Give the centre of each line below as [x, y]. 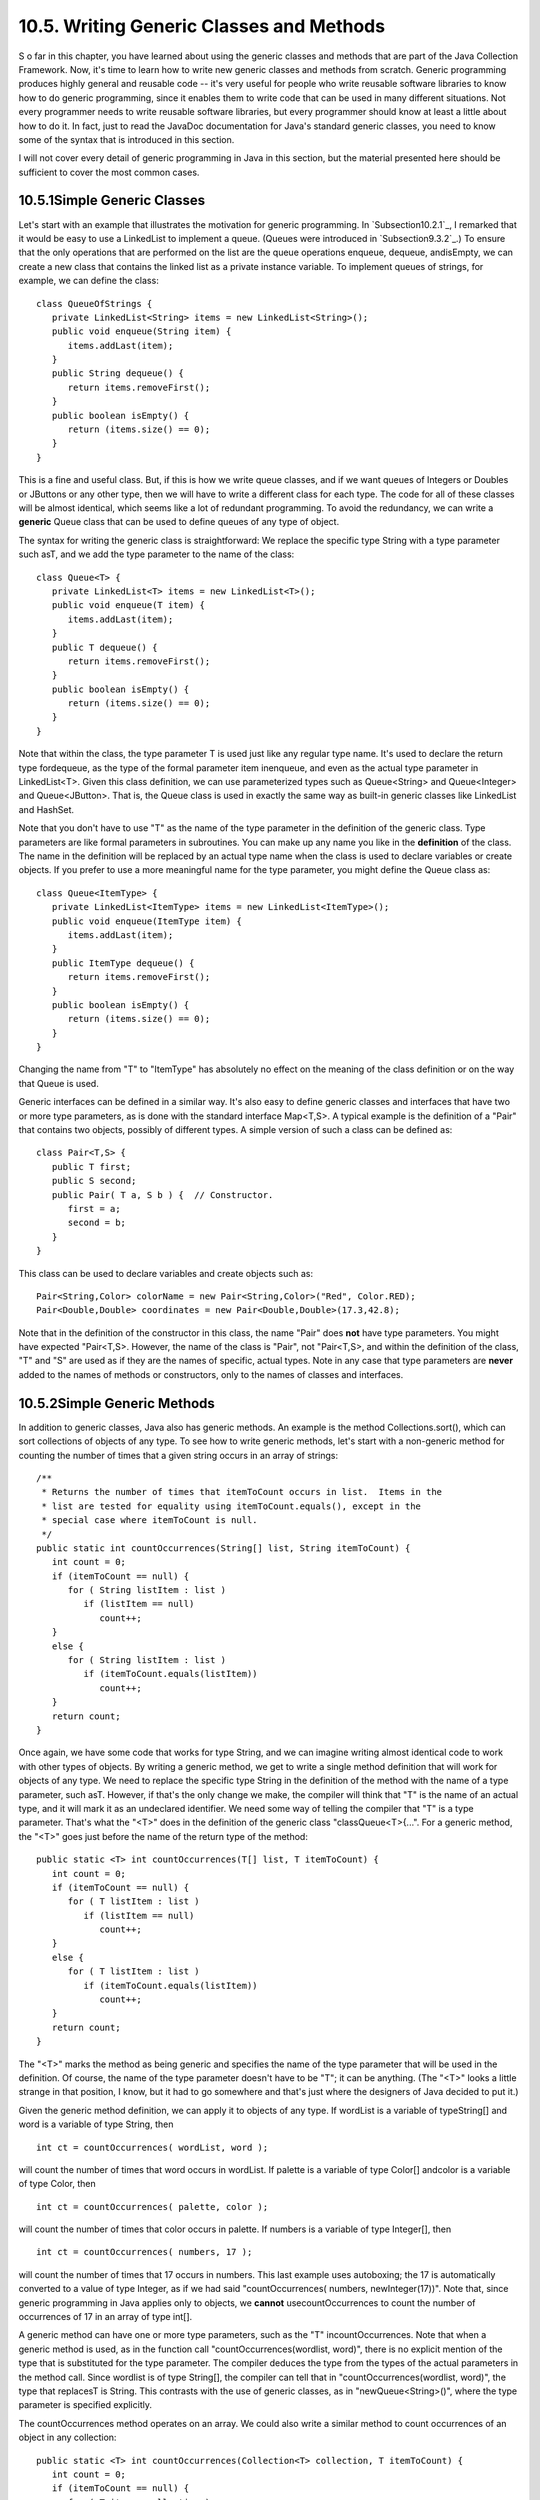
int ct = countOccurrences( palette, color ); [152, 2206]
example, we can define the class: [88, 281]
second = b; [97, 1223]
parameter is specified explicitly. [85, 2405]
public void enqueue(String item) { [141, 331]
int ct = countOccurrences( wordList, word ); [152, 2147]
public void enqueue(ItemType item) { [146, 921]
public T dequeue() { [104, 647]
